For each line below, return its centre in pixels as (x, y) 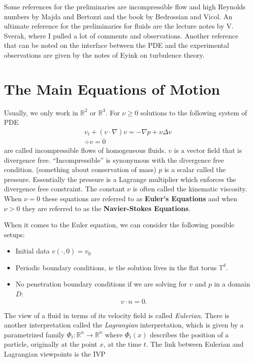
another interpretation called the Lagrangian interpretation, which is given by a (124, 325)
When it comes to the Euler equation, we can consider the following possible (119, 225)
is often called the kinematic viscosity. (190, 189)
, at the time (123, 344)
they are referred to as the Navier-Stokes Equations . (106, 208)
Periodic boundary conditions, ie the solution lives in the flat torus (116, 267)
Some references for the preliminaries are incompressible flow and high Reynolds (125, 6)
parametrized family (34, 334)
